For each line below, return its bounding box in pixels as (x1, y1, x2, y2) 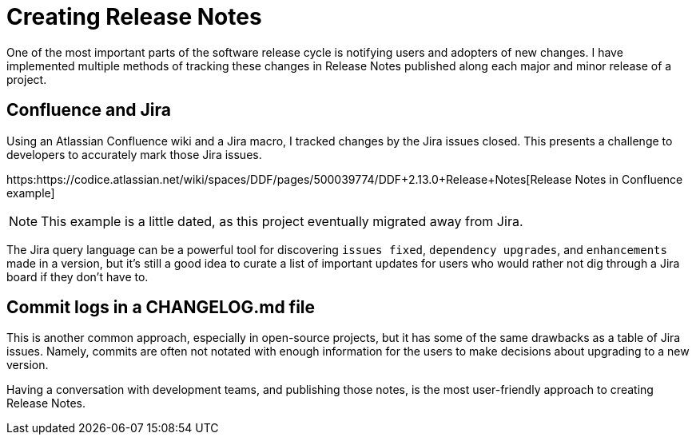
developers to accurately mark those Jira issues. (6, 147, 262, 161)
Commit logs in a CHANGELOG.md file (6, 297, 316, 318)
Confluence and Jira (6, 100, 171, 121)
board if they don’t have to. (6, 269, 149, 284)
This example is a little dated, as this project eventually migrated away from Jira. (41, 213, 523, 229)
